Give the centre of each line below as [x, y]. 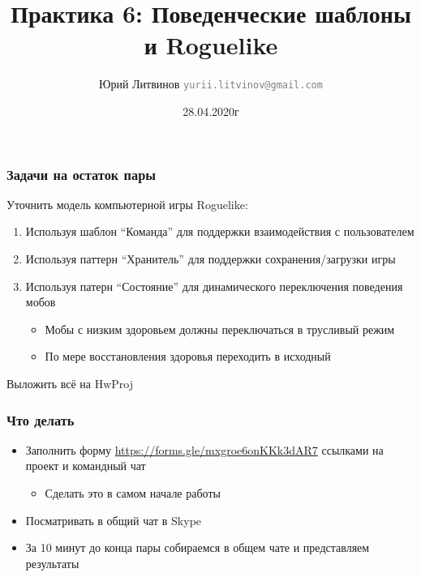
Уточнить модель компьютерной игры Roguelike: [127, 204]
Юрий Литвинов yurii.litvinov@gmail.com [211, 84]
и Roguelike [211, 45]
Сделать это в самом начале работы [133, 493]
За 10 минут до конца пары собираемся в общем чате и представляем [198, 547]
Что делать [41, 419]
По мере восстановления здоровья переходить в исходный [188, 356]
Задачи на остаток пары [82, 174]
